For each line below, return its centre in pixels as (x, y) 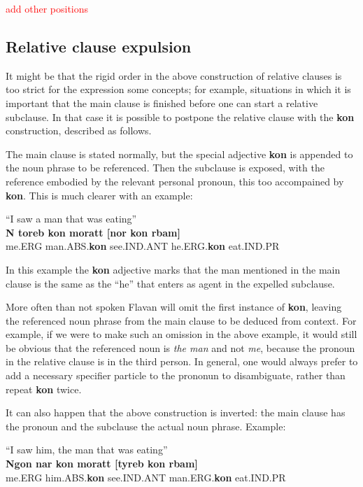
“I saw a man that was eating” (71, 219)
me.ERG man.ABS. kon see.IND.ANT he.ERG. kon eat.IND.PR (143, 246)
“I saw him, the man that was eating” (87, 450)
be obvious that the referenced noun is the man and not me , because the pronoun (180, 347)
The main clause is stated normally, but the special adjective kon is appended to (179, 154)
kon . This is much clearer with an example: (99, 195)
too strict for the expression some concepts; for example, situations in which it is (178, 89)
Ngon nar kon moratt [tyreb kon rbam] (102, 464)
